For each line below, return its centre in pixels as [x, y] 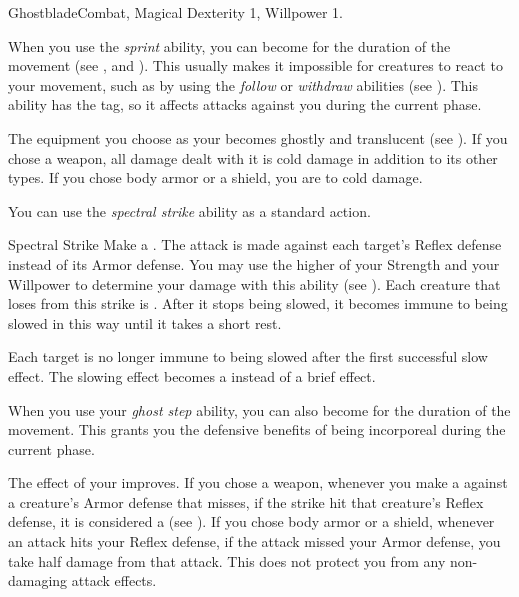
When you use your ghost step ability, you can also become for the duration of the [259, 409]
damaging [38, 580]
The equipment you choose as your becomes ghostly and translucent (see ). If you [258, 137]
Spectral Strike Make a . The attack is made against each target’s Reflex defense [255, 244]
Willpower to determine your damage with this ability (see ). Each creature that [254, 283]
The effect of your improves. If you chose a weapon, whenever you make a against [258, 482]
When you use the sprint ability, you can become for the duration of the [229, 45]
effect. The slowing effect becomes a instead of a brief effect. [192, 375]
